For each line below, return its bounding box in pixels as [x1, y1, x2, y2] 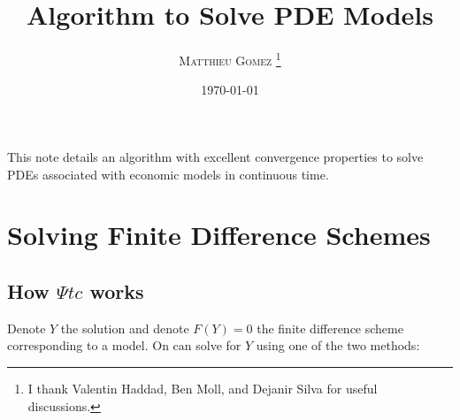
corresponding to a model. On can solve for [7, 336, 241, 355]
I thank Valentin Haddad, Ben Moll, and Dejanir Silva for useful [27, 378, 378, 397]
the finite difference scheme [257, 318, 403, 337]
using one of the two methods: [256, 336, 420, 355]
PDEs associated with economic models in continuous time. [7, 164, 329, 183]
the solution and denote [60, 318, 189, 337]
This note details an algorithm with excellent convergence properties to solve [7, 147, 424, 165]
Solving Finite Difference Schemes [7, 217, 431, 253]
